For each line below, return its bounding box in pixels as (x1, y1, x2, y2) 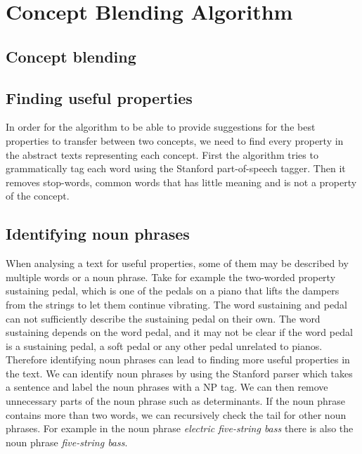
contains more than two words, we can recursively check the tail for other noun (6, 407, 347, 422)
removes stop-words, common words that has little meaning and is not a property (6, 174, 357, 189)
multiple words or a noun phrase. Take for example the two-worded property (6, 269, 336, 284)
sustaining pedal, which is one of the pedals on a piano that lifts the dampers (6, 283, 340, 298)
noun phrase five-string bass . (6, 434, 128, 449)
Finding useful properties (6, 86, 193, 108)
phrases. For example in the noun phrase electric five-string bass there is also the (6, 421, 354, 436)
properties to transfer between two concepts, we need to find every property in (6, 133, 344, 148)
